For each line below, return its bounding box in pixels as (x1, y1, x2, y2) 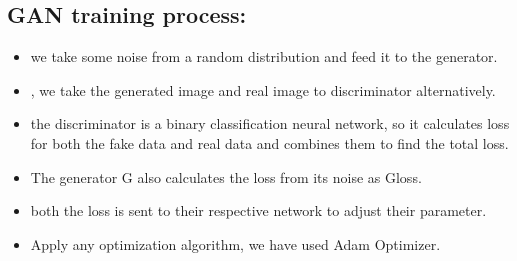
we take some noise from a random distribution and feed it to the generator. (30, 46, 498, 67)
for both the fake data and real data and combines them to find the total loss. (30, 132, 509, 153)
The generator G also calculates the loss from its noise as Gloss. (30, 166, 422, 187)
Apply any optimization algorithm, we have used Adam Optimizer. (30, 233, 441, 254)
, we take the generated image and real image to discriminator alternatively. (30, 79, 496, 100)
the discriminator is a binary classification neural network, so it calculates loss (30, 113, 510, 134)
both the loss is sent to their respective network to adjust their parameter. (30, 200, 487, 221)
